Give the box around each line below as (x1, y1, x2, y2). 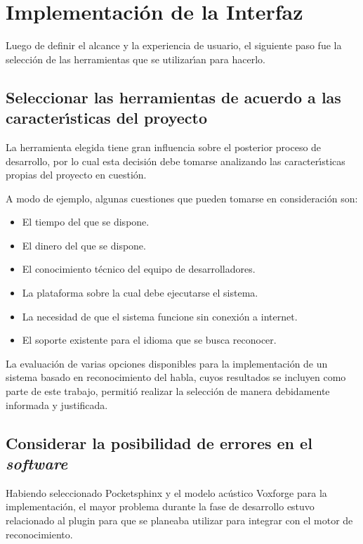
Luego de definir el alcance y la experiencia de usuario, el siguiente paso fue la (6, 38, 342, 53)
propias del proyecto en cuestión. (6, 167, 147, 182)
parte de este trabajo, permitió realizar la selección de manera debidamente (6, 384, 330, 399)
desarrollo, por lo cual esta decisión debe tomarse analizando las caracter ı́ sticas (6, 153, 345, 168)
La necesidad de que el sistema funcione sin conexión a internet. (22, 309, 298, 323)
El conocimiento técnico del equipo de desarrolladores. (22, 261, 256, 276)
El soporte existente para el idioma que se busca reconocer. (22, 332, 277, 347)
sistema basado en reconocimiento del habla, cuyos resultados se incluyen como (6, 370, 346, 384)
